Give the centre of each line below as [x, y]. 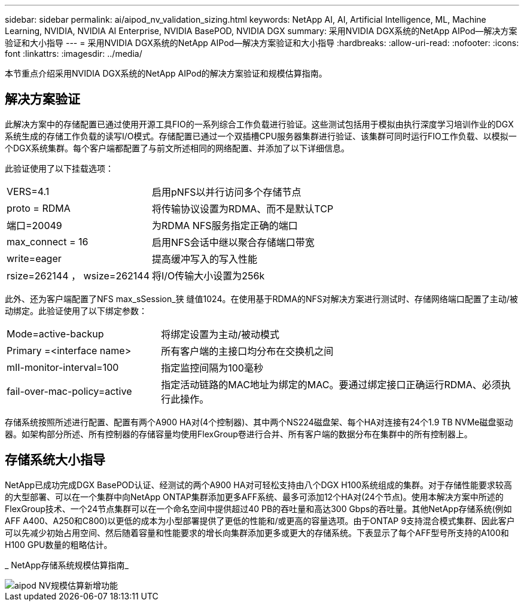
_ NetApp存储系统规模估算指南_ [67, 565]
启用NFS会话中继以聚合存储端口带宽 [233, 242]
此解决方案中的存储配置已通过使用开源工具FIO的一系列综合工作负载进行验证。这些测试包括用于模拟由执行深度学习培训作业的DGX [259, 124]
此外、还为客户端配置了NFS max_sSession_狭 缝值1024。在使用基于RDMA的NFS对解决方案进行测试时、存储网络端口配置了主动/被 [261, 299]
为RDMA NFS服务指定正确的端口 [225, 225]
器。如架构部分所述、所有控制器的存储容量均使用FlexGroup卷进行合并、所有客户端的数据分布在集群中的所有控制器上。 [239, 434]
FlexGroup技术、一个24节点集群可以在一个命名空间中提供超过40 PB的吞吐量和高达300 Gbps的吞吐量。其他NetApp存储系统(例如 [258, 508]
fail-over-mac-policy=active [69, 391]
